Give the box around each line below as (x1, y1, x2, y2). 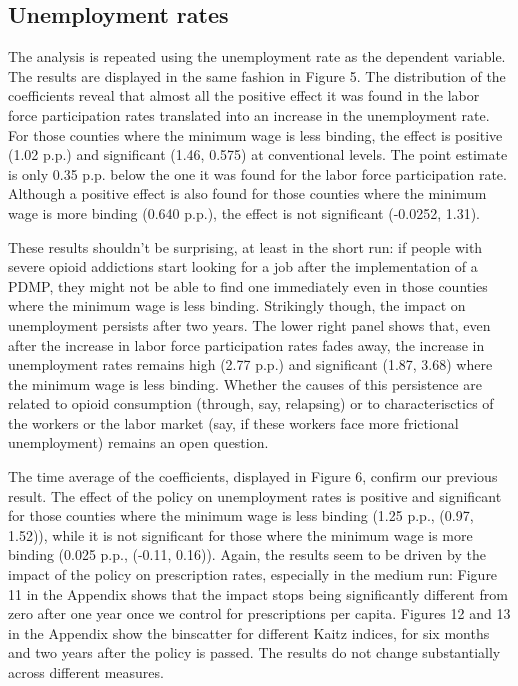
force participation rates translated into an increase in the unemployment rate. (8, 104, 490, 125)
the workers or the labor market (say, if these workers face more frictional (8, 412, 459, 433)
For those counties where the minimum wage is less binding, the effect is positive (8, 124, 503, 145)
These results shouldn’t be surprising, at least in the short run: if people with (8, 236, 483, 257)
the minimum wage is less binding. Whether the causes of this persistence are (8, 373, 482, 394)
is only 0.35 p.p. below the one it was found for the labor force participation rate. (8, 163, 507, 184)
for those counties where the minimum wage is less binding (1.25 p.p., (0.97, (8, 505, 474, 526)
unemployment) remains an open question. (8, 432, 269, 453)
